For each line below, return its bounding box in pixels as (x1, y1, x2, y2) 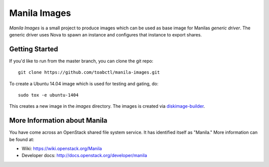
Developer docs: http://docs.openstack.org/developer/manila (21, 153, 147, 159)
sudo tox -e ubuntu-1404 (18, 92, 79, 98)
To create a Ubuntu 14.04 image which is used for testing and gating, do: (9, 80, 159, 87)
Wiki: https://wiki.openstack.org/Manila (21, 146, 102, 152)
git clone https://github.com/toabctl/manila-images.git (18, 70, 160, 75)
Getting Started (9, 45, 58, 53)
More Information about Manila (9, 116, 108, 125)
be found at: (9, 136, 34, 142)
